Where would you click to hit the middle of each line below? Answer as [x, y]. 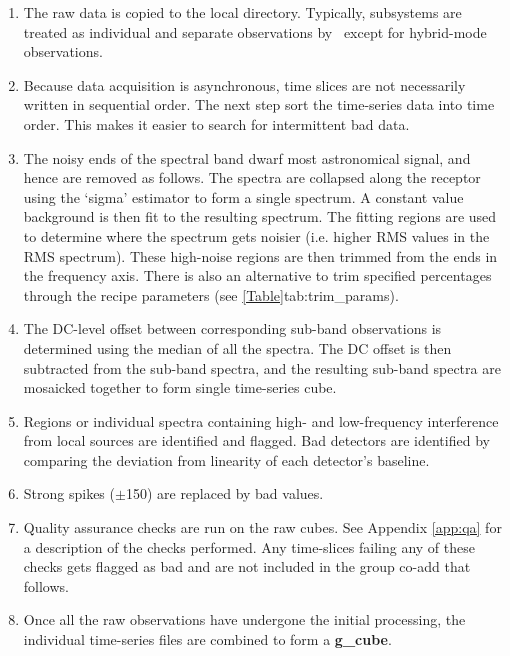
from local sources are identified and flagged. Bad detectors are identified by [256, 440]
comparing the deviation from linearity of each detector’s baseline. [226, 459]
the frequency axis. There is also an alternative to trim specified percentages [257, 275]
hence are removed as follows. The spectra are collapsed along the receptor [252, 177]
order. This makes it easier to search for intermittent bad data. [216, 123]
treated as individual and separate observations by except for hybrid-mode [255, 31]
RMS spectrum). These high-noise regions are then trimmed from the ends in [260, 255]
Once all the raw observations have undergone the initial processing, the [244, 619]
